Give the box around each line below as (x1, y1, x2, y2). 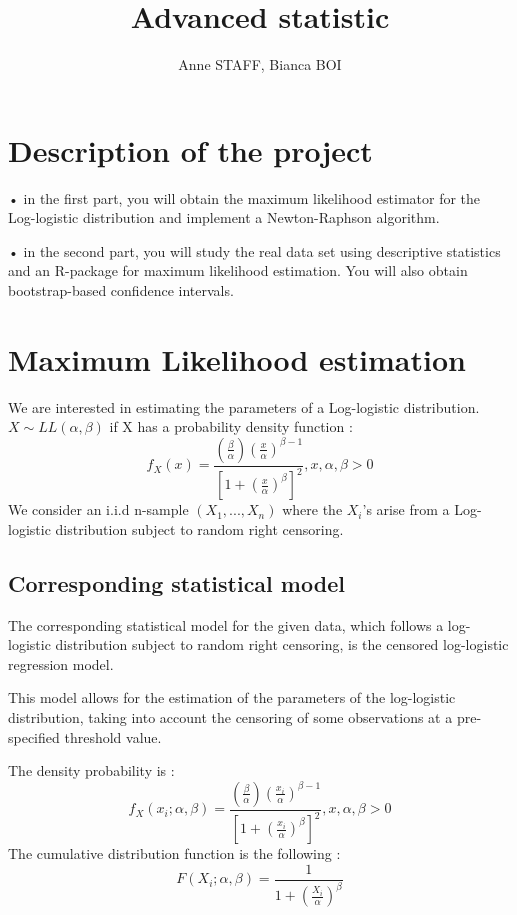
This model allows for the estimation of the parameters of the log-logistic (8, 687, 456, 708)
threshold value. (64, 726, 162, 747)
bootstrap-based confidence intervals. (8, 280, 234, 301)
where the (282, 499, 343, 520)
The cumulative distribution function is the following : (8, 843, 341, 864)
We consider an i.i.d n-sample (8, 499, 189, 520)
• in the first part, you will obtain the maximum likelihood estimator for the (8, 187, 481, 208)
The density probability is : (8, 760, 175, 781)
